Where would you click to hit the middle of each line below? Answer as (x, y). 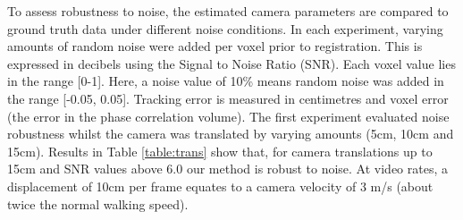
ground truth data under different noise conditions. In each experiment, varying (225, 28)
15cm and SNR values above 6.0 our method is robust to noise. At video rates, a (227, 169)
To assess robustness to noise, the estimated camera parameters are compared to (228, 11)
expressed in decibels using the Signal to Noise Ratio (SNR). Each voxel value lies (231, 63)
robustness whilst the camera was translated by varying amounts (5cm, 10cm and (231, 134)
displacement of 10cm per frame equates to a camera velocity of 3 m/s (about (220, 186)
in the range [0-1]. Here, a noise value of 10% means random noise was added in (226, 81)
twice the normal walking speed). (98, 203)
